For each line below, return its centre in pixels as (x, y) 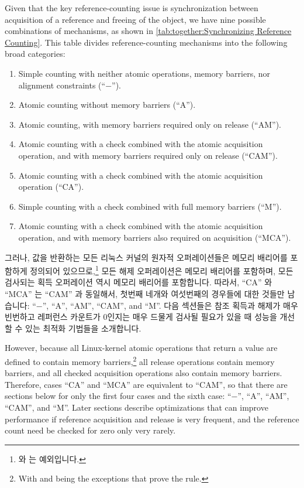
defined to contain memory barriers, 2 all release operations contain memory (140, 360)
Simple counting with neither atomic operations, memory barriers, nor (144, 73)
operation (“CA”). (51, 187)
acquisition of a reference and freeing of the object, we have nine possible (135, 19)
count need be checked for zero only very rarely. (90, 430)
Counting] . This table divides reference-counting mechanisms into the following (146, 42)
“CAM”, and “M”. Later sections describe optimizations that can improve (137, 407)
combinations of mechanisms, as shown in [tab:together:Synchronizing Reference (148, 31)
